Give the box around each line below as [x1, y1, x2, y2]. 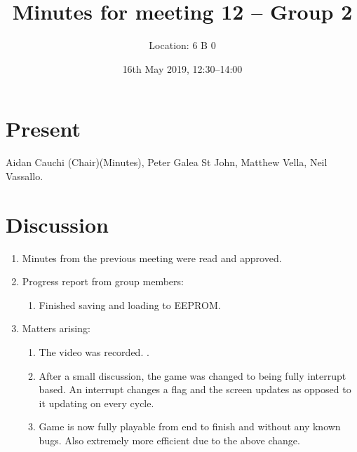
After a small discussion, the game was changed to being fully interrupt [39, 368, 346, 383]
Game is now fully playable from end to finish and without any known [39, 419, 341, 434]
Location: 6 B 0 [149, 38, 216, 53]
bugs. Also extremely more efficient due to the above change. [39, 432, 300, 447]
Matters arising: [22, 321, 90, 336]
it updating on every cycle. [39, 395, 154, 410]
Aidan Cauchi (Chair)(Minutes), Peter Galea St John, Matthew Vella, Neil [6, 155, 328, 170]
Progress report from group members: [22, 274, 184, 289]
